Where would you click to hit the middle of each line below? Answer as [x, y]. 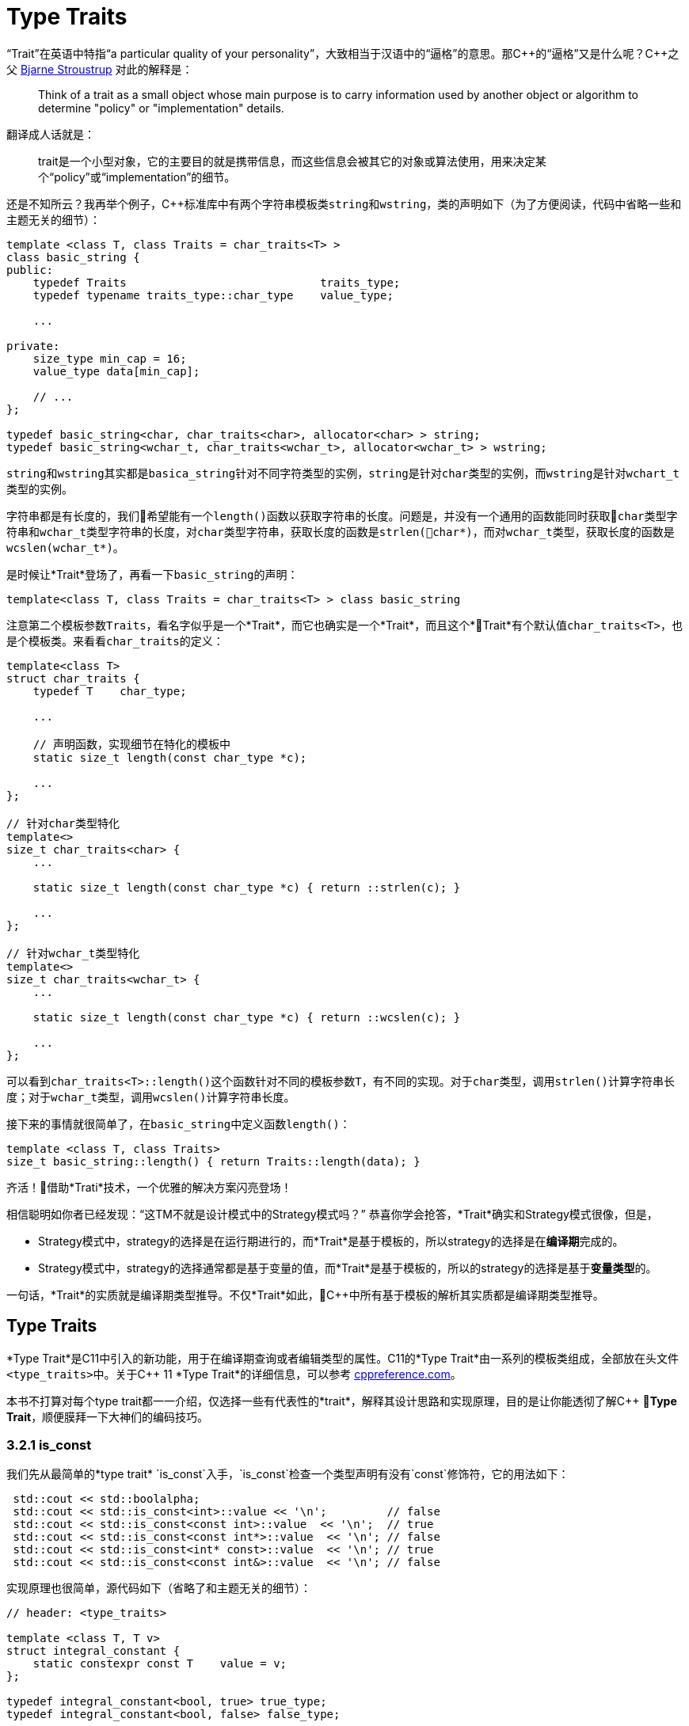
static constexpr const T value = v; [160, 1664]
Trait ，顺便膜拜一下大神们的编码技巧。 [108, 1416]
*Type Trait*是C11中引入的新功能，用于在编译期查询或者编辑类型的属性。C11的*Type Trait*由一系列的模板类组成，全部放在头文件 [343, 1358]
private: [33, 346]
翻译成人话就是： [51, 134]
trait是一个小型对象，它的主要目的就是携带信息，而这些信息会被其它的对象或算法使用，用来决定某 [292, 161]
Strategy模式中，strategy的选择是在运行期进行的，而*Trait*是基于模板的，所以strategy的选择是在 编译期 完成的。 [331, 1241]
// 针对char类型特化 [63, 823]
